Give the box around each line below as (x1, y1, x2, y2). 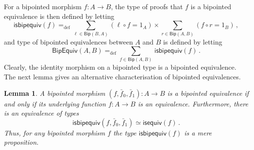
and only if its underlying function (4, 98, 106, 108)
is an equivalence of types (4, 108, 79, 118)
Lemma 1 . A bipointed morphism (4, 88, 105, 98)
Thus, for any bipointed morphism (4, 127, 105, 137)
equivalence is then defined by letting (4, 11, 115, 21)
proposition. (4, 137, 39, 147)
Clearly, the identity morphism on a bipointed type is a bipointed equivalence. (4, 62, 237, 72)
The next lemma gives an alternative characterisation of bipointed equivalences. (4, 72, 241, 82)
